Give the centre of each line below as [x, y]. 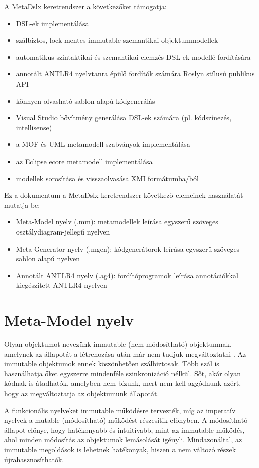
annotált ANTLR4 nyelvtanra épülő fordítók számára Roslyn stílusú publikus [135, 74]
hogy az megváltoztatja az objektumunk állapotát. [82, 393]
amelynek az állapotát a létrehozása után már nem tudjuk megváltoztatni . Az [125, 354]
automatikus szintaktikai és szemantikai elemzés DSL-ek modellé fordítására [133, 57]
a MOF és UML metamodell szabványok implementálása [103, 144]
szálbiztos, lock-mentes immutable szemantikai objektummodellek [117, 40]
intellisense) [34, 127]
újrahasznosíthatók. [34, 459]
